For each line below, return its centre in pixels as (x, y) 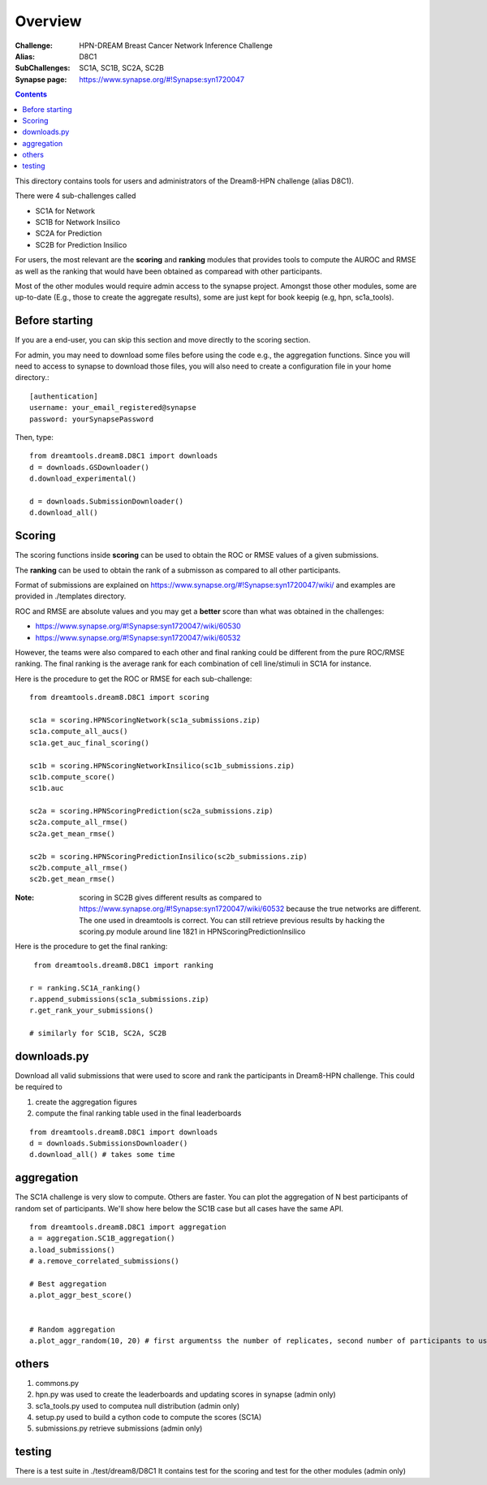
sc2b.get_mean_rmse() (72, 879)
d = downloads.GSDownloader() (90, 467)
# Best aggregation (68, 1284)
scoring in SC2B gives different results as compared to (170, 897)
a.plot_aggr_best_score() (81, 1295)
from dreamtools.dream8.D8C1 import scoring (120, 697)
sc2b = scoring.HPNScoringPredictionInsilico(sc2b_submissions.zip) (168, 856)
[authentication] (64, 396)
